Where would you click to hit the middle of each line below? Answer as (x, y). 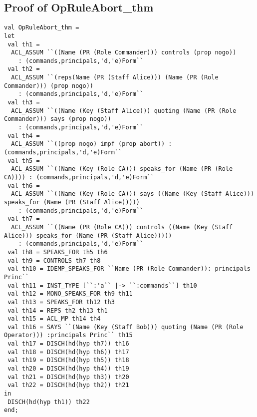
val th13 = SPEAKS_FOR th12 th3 (61, 302)
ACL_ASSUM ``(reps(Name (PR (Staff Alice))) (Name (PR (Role (115, 78)
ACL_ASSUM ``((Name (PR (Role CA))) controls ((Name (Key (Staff (122, 227)
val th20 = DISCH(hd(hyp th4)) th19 (68, 369)
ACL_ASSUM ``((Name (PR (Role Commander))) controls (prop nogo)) (124, 53)
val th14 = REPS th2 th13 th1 (58, 310)
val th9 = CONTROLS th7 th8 (54, 260)
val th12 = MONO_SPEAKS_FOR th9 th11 (70, 294)
